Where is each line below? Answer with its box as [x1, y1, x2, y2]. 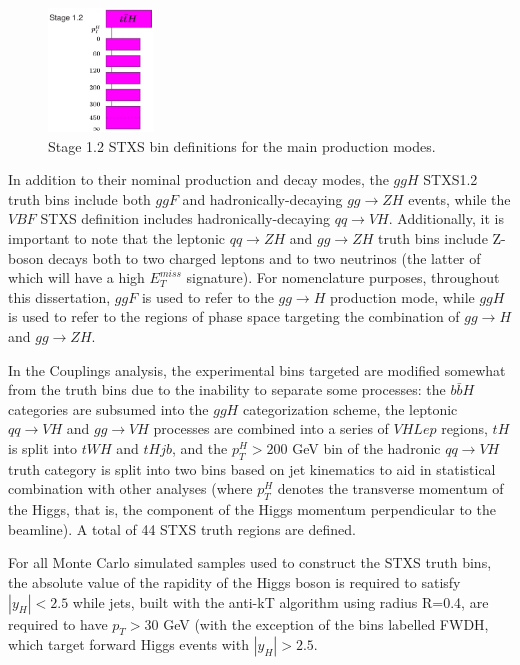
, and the [171, 437, 228, 458]
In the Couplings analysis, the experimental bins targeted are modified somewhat [8, 359, 506, 380]
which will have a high [8, 267, 145, 288]
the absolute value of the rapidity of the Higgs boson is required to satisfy [8, 571, 461, 592]
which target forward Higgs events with [8, 634, 249, 655]
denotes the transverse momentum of [277, 478, 504, 499]
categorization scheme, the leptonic [242, 398, 458, 419]
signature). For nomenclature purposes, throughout [186, 267, 500, 288]
